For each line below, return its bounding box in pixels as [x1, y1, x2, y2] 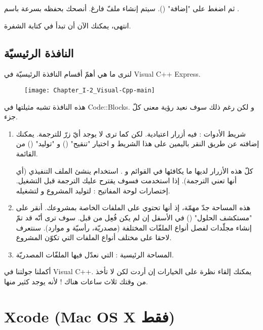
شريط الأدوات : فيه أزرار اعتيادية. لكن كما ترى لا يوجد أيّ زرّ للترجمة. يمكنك [16, 128, 246, 139]
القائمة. [16, 148, 38, 159]
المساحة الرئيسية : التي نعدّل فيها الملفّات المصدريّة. [16, 249, 174, 259]
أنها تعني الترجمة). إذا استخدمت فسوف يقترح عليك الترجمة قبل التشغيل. [16, 175, 237, 186]
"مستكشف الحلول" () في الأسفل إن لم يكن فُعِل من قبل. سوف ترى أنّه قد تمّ [16, 212, 252, 222]
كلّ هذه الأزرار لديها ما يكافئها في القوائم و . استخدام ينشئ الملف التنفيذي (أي [16, 165, 253, 176]
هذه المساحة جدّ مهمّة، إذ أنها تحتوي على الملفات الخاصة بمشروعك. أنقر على [16, 202, 251, 213]
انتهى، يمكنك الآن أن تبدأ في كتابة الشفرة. [4, 20, 131, 30]
